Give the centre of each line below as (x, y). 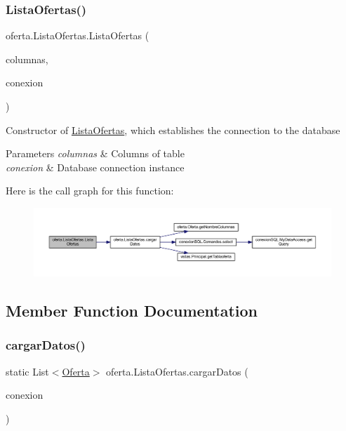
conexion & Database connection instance (95, 167)
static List (27, 371)
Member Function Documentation (132, 311)
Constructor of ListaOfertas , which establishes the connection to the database (173, 130)
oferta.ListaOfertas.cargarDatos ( (177, 371)
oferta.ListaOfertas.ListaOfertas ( (78, 35)
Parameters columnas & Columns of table (95, 153)
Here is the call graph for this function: (90, 191)
